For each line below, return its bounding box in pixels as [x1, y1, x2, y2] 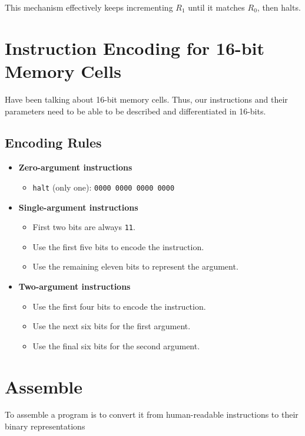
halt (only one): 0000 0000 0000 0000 [32, 181, 175, 193]
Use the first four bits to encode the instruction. [32, 300, 206, 312]
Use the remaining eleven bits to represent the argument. [32, 260, 238, 273]
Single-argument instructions [18, 201, 138, 213]
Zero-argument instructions [18, 161, 132, 173]
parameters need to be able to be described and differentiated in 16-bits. [5, 104, 266, 117]
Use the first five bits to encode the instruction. [32, 240, 204, 253]
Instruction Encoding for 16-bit [5, 35, 265, 60]
